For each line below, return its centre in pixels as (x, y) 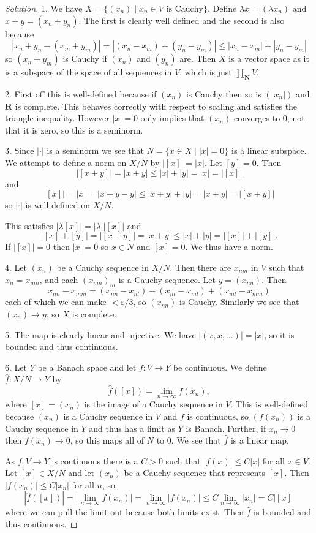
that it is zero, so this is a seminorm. (74, 130)
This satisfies (29, 225)
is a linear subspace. (269, 150)
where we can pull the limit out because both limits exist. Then (124, 512)
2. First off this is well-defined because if (81, 93)
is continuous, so (218, 416)
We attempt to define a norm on (66, 162)
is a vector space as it (269, 59)
